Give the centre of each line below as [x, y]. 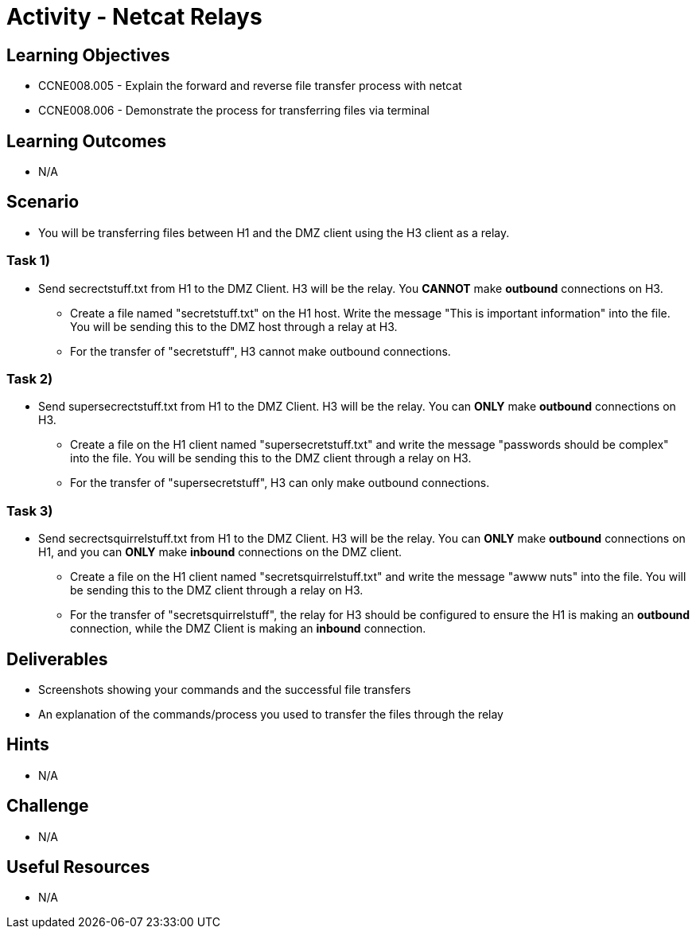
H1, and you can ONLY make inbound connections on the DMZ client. [220, 552]
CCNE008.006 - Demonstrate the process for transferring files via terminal [234, 111]
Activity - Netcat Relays [134, 17]
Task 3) [30, 510]
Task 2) [30, 378]
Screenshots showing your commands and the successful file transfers [225, 689]
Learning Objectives [88, 55]
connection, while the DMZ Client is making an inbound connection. [248, 629]
